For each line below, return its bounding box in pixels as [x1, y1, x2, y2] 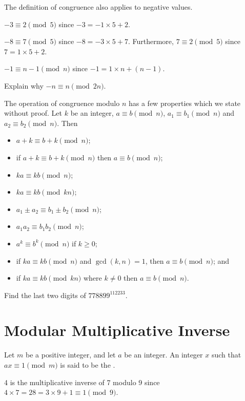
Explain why [4, 80, 44, 91]
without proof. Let [4, 108, 63, 118]
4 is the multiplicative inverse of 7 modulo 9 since [4, 376, 160, 387]
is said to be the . [60, 360, 115, 370]
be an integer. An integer [124, 349, 203, 360]
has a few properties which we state [128, 97, 241, 108]
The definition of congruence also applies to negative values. [4, 2, 193, 12]
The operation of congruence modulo [4, 97, 120, 108]
